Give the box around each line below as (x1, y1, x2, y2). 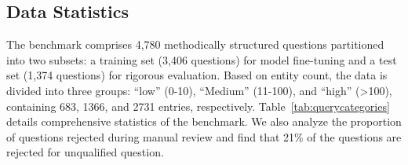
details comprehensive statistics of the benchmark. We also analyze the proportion (6, 113, 402, 130)
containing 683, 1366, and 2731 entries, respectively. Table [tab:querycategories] (6, 97, 390, 114)
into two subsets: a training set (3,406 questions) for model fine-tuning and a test (6, 51, 397, 68)
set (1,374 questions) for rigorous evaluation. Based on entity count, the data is (6, 67, 388, 83)
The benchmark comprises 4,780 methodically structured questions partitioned (6, 36, 384, 53)
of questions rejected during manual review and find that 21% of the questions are (6, 128, 402, 145)
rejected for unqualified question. (6, 144, 164, 160)
